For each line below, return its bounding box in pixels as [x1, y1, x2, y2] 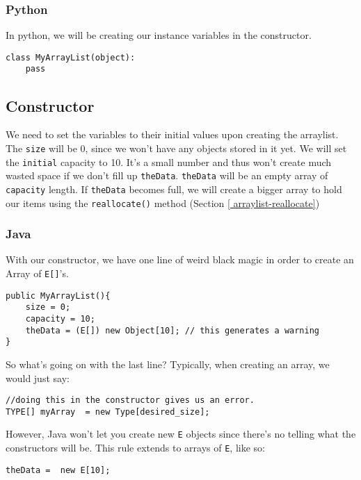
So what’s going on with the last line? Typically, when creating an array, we [6, 356, 330, 371]
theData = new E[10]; [6, 465, 111, 475]
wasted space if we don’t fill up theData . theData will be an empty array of [6, 168, 328, 183]
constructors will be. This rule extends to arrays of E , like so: [6, 440, 265, 455]
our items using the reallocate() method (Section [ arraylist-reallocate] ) [6, 195, 320, 210]
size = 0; [25, 302, 71, 313]
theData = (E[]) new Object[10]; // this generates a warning [25, 325, 320, 336]
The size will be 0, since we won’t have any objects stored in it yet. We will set [6, 140, 347, 155]
